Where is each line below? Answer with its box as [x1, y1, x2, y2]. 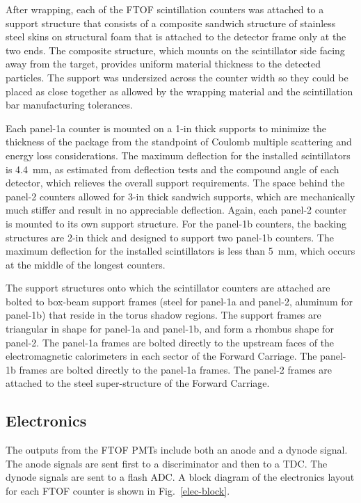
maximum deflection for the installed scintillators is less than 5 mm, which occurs [6, 243, 355, 258]
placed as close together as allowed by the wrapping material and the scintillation [6, 83, 353, 98]
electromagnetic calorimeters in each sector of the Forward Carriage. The [6, 349, 317, 363]
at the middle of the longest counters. [6, 257, 166, 271]
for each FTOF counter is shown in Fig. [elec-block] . [6, 484, 230, 498]
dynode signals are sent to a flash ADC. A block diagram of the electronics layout [6, 470, 355, 484]
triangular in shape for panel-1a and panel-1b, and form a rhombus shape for [6, 321, 334, 336]
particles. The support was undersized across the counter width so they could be [6, 70, 348, 84]
